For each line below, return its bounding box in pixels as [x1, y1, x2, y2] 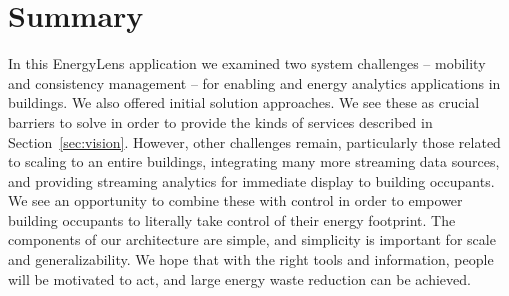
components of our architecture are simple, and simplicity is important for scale [8, 229, 496, 250]
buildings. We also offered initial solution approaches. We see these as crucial [8, 92, 480, 113]
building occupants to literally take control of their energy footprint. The [8, 209, 456, 230]
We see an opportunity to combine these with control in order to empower [8, 190, 463, 211]
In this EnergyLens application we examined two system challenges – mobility [8, 53, 486, 74]
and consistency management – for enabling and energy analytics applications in [8, 72, 501, 93]
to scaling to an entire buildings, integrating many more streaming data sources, [8, 151, 500, 172]
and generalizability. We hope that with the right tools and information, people [8, 249, 494, 270]
